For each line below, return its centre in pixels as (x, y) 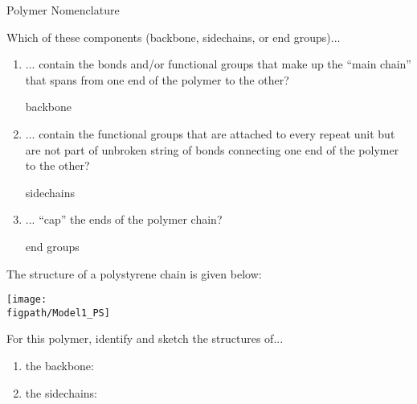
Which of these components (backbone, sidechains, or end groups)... (174, 37)
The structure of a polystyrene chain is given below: (134, 273)
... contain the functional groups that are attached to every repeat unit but (210, 133)
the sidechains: (61, 392)
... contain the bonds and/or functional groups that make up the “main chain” (218, 64)
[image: (27, 300)
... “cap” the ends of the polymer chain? (124, 219)
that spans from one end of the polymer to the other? (157, 79)
